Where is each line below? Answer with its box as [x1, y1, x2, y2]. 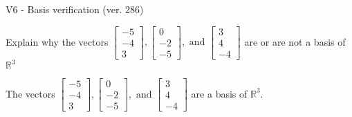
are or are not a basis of [244, 34, 346, 48]
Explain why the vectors [6, 34, 109, 48]
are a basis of [191, 86, 248, 100]
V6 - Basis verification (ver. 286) [6, 2, 144, 16]
